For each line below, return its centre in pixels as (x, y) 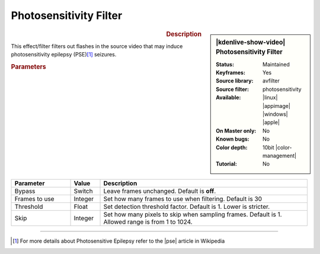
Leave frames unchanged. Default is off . (160, 191)
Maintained (276, 64)
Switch (83, 191)
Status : (225, 64)
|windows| (275, 114)
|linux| (270, 97)
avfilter (271, 81)
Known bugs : (233, 139)
